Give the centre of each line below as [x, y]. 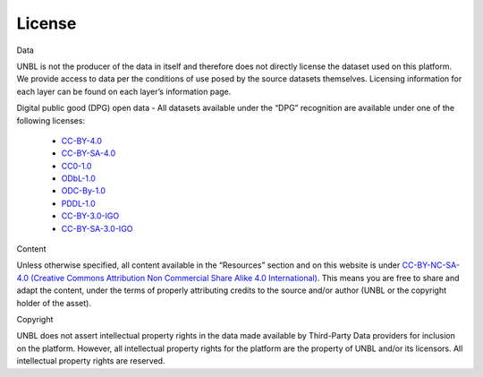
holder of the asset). [54, 303]
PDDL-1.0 [78, 203]
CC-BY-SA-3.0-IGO [97, 228]
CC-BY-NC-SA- [431, 265]
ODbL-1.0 [78, 178]
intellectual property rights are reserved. [91, 361]
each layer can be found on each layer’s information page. [124, 91]
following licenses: [51, 120]
